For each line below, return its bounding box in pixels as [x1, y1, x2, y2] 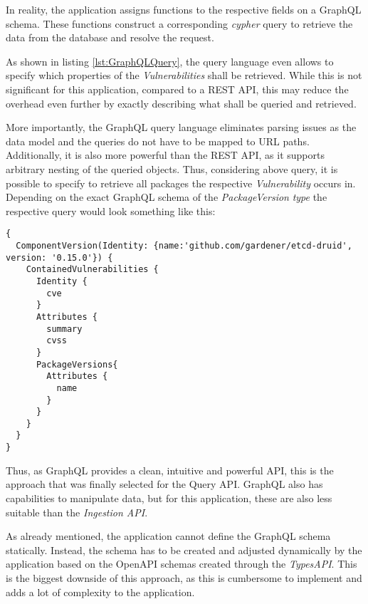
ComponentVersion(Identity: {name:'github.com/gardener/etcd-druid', [16, 240, 352, 251]
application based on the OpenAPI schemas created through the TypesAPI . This [6, 556, 357, 571]
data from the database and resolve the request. [6, 30, 214, 45]
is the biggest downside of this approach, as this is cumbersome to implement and [6, 570, 362, 585]
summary [46, 323, 83, 334]
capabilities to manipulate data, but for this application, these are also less [6, 490, 332, 505]
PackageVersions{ [36, 359, 118, 370]
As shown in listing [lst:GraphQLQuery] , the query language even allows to [6, 53, 334, 68]
